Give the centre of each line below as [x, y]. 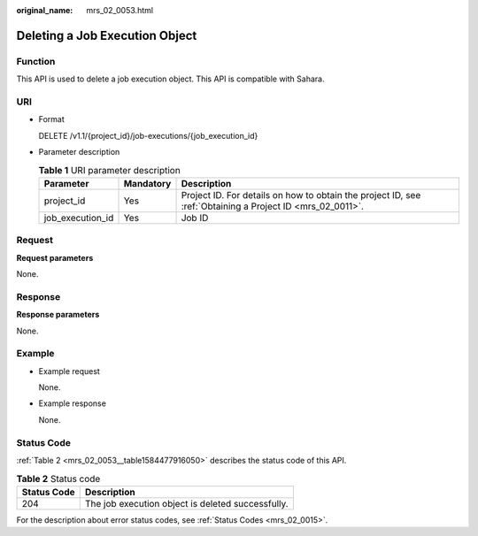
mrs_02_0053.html [120, 10]
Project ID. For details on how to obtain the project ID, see [301, 195]
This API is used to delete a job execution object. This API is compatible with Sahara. [170, 79]
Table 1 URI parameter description [109, 170]
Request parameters [55, 257]
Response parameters [58, 315]
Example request [69, 371]
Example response [72, 403]
